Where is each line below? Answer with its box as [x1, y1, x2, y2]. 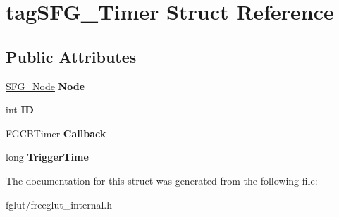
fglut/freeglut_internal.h [6, 197, 113, 211]
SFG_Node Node [6, 78, 85, 93]
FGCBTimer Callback [6, 125, 106, 140]
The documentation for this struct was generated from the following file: [6, 173, 318, 187]
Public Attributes [6, 45, 137, 67]
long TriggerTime [6, 149, 89, 164]
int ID [6, 102, 34, 117]
